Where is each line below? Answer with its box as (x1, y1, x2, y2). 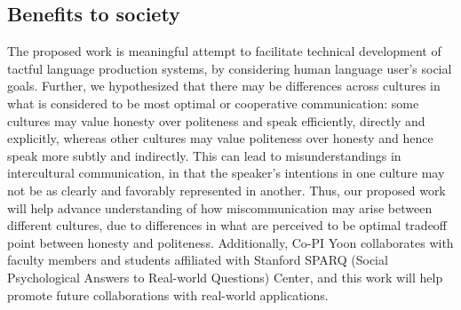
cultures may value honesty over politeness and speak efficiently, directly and (7, 111, 425, 130)
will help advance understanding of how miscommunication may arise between (7, 198, 433, 217)
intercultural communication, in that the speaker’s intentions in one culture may (7, 163, 445, 182)
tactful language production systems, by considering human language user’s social (7, 59, 452, 77)
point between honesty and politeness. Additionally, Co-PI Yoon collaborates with (7, 233, 454, 251)
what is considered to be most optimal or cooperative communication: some (7, 93, 419, 112)
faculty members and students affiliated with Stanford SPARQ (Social (7, 250, 388, 269)
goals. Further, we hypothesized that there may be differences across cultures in (7, 76, 441, 95)
